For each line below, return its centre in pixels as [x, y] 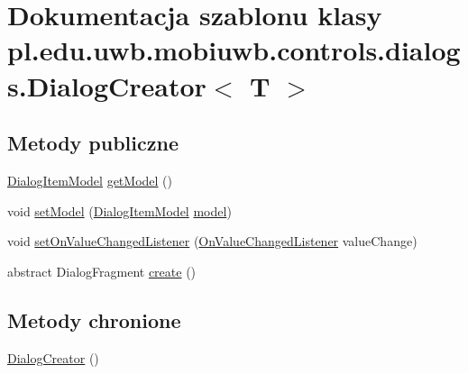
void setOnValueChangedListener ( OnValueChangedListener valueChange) [212, 241]
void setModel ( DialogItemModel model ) [119, 210]
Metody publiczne [93, 143]
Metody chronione [94, 319]
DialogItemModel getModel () [90, 180]
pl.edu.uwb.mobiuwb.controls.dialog [234, 50]
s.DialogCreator [107, 85]
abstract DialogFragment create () [102, 271]
